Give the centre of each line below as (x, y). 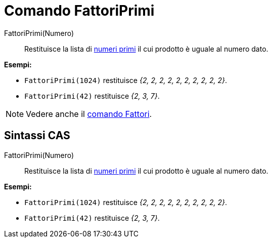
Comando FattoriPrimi (79, 11)
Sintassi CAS (37, 136)
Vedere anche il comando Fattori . (89, 114)
